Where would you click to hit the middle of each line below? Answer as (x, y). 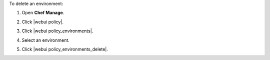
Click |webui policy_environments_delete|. (65, 49)
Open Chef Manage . (43, 13)
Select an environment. (45, 40)
